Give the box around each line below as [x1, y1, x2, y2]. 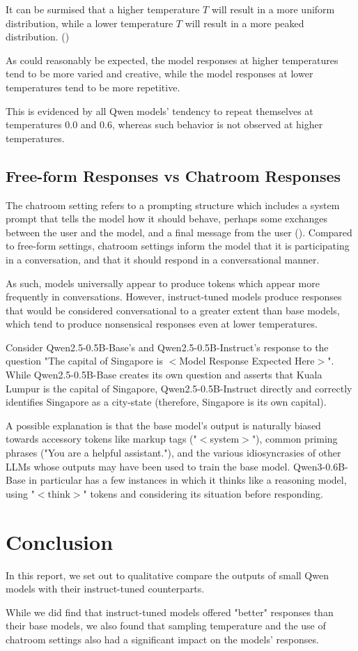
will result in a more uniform [211, 2, 335, 16]
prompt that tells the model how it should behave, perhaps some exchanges [6, 211, 328, 226]
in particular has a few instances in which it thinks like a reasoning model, [29, 473, 347, 487]
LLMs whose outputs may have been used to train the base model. [6, 459, 290, 473]
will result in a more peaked [185, 15, 304, 30]
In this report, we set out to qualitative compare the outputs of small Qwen [6, 567, 329, 582]
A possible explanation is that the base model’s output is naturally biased [6, 418, 321, 432]
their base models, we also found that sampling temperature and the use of [6, 618, 326, 633]
